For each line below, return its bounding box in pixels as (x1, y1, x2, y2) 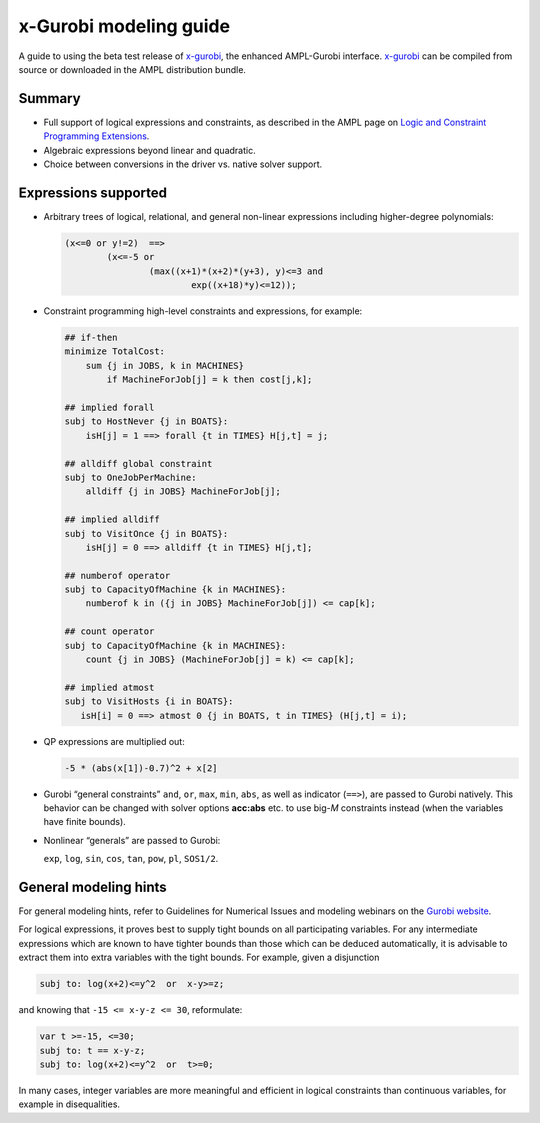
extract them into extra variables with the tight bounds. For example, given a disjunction (18, 951, 380, 964)
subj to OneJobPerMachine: (64, 471, 197, 483)
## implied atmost (64, 681, 155, 693)
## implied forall (64, 402, 155, 413)
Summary (18, 90, 81, 107)
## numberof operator (64, 570, 171, 581)
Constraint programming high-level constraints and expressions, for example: (43, 305, 363, 317)
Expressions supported (18, 184, 168, 201)
